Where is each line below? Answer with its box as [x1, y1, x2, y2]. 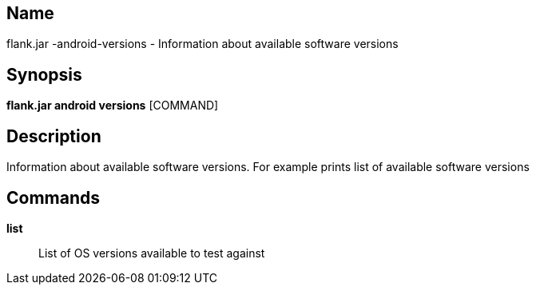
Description [6, 126, 101, 146]
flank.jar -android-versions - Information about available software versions [6, 37, 399, 51]
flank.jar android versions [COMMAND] [6, 98, 219, 113]
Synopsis [6, 64, 82, 85]
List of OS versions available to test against [38, 245, 265, 260]
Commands [6, 187, 101, 208]
